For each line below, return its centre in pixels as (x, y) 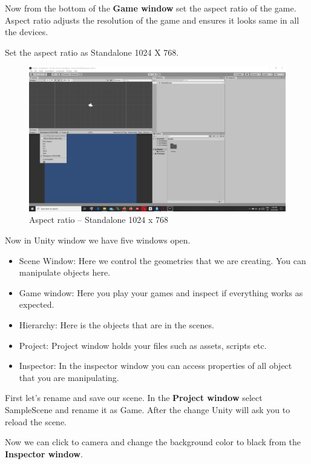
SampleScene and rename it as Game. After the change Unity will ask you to (148, 409)
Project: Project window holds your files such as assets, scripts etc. (143, 345)
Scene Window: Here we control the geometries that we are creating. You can (162, 260)
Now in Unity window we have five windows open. (98, 240)
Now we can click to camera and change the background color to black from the (153, 442)
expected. (37, 304)
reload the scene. (36, 421)
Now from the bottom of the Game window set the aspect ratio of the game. (151, 8)
